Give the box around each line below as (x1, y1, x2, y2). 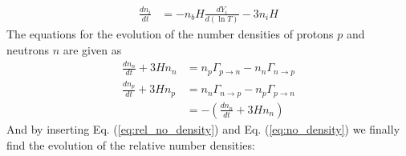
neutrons (6, 41, 50, 58)
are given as (63, 41, 122, 58)
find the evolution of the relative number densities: (6, 136, 255, 153)
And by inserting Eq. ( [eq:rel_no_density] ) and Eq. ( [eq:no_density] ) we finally (6, 120, 400, 137)
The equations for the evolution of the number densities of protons (6, 26, 334, 42)
